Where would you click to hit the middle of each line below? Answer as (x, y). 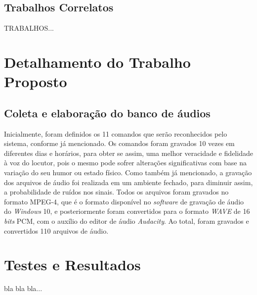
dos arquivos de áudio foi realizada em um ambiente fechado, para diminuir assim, (128, 182)
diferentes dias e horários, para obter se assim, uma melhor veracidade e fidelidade (128, 153)
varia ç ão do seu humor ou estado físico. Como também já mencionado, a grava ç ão (128, 172)
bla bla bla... (23, 288)
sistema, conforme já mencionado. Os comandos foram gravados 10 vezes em (119, 143)
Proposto (36, 81)
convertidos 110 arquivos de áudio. (56, 230)
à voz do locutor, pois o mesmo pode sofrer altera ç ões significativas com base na (126, 163)
